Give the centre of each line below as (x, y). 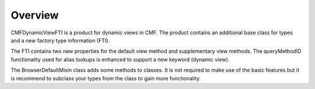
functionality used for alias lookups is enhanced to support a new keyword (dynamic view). (120, 59)
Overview (35, 15)
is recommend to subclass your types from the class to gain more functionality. (106, 78)
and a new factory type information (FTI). (60, 40)
